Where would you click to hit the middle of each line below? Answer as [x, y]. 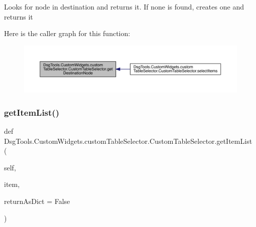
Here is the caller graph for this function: [67, 33]
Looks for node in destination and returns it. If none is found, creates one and [124, 7]
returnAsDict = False [37, 201]
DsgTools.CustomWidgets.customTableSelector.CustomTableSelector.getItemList [128, 141]
